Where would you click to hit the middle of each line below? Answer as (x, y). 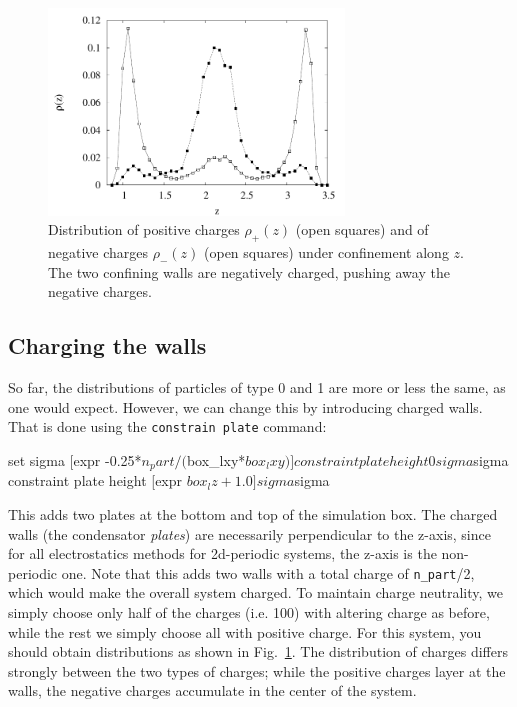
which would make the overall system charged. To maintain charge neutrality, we (255, 592)
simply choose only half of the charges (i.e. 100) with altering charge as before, (249, 612)
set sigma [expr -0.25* (75, 459)
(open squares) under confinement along (326, 252)
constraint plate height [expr (95, 480)
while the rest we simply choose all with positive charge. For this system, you (245, 631)
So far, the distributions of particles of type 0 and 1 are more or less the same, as (257, 387)
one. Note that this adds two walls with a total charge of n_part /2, (268, 572)
